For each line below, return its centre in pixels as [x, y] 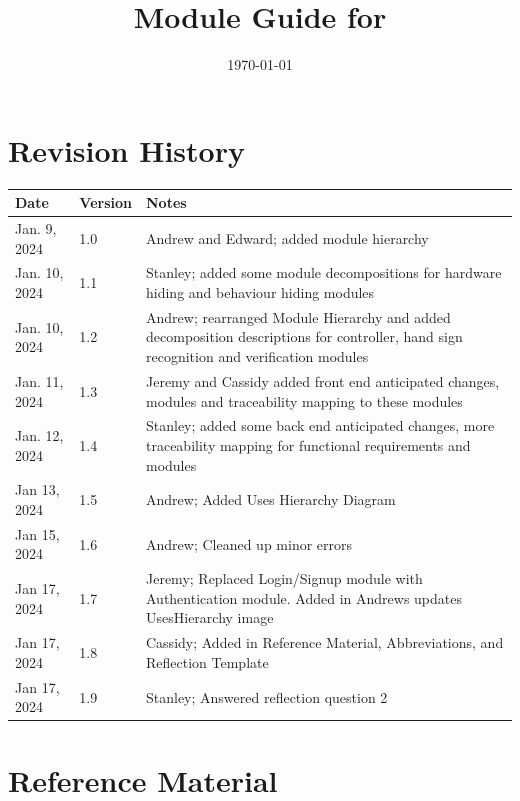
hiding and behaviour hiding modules [260, 292]
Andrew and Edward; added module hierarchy [287, 237]
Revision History [126, 149]
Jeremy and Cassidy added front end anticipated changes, [323, 380]
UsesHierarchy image [210, 617]
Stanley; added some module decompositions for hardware [324, 272]
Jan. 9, [36, 228]
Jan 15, [37, 533]
